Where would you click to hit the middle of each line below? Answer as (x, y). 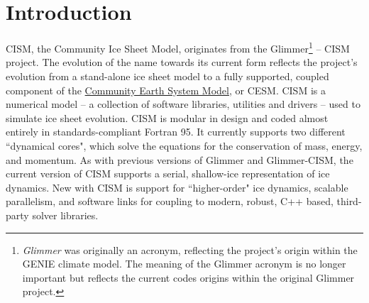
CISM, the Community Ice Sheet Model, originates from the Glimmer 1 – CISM (178, 47)
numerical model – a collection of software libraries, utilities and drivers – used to (183, 104)
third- (349, 201)
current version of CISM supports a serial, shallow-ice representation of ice (168, 173)
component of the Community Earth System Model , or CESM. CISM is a (166, 90)
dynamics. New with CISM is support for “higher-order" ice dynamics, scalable (177, 187)
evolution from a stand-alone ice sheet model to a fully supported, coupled (167, 76)
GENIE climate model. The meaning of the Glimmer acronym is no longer (184, 264)
